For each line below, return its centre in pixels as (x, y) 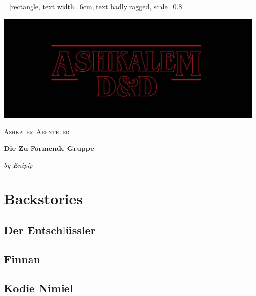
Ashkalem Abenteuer (37, 132)
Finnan (22, 258)
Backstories (43, 198)
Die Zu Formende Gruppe (49, 148)
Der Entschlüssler (50, 230)
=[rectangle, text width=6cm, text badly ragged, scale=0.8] (94, 6)
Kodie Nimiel (39, 287)
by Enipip (18, 164)
